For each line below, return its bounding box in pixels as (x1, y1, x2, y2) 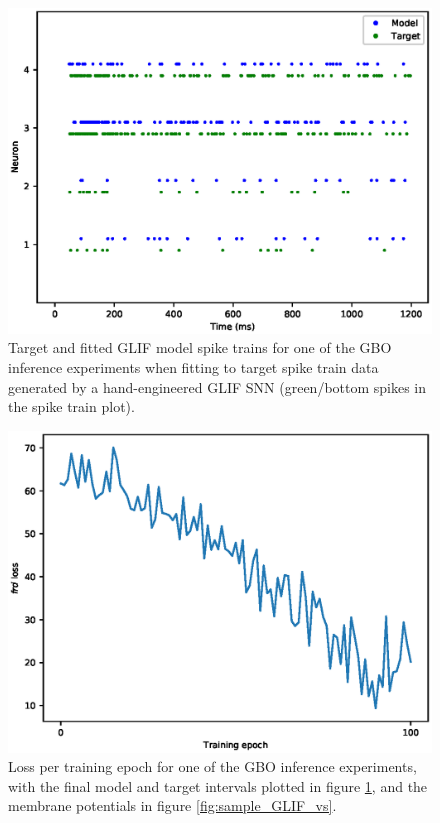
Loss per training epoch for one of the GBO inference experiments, (8, 756, 417, 777)
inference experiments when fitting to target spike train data (8, 357, 379, 378)
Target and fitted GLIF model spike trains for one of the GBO (8, 337, 392, 358)
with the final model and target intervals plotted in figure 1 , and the (8, 775, 428, 796)
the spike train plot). (8, 396, 135, 417)
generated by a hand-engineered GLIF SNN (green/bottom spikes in (8, 376, 427, 397)
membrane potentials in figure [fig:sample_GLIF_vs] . (8, 795, 337, 816)
